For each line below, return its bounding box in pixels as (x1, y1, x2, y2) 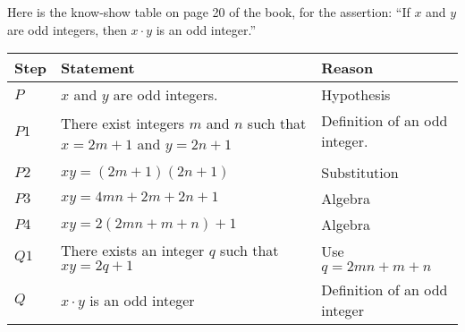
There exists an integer (61, 240, 205, 261)
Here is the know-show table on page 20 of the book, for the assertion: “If (7, 3, 410, 21)
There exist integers (61, 113, 185, 134)
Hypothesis (321, 84, 391, 106)
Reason (321, 57, 374, 79)
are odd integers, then (7, 20, 127, 38)
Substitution (321, 162, 399, 183)
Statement (61, 57, 135, 79)
